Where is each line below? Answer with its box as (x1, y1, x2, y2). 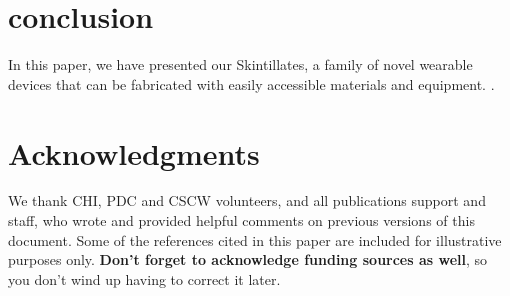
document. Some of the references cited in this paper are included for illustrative (8, 229, 502, 250)
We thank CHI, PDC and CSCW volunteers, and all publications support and (8, 190, 486, 211)
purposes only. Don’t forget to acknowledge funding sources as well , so (8, 249, 488, 270)
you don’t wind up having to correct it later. (8, 268, 281, 289)
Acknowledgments (8, 132, 260, 173)
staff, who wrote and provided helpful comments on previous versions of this (8, 210, 475, 231)
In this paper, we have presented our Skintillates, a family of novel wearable (8, 54, 473, 75)
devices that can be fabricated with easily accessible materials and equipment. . (8, 73, 495, 94)
